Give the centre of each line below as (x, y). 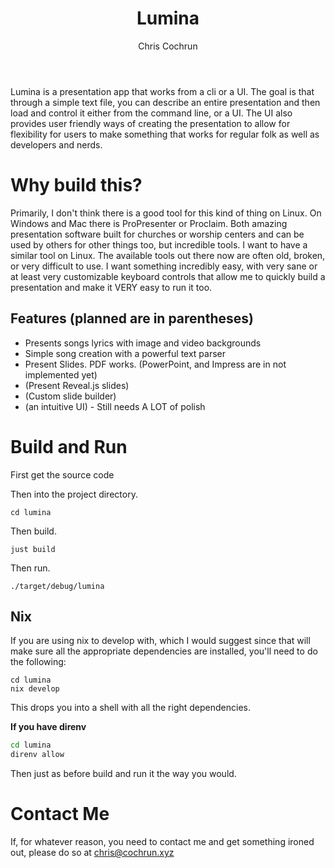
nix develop (35, 689)
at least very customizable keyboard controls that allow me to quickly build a (168, 276)
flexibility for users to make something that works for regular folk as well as (165, 134)
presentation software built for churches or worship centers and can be (157, 234)
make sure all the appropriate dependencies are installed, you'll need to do (164, 651)
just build (33, 549)
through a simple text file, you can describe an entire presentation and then (165, 102)
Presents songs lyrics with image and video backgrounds (143, 343)
